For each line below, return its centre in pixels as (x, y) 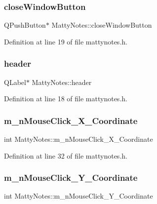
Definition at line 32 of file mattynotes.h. (66, 155)
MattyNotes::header (62, 82)
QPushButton (25, 25)
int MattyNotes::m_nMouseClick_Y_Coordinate (78, 196)
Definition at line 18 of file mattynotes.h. (66, 99)
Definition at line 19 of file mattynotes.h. (66, 41)
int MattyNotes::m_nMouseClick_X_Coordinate (78, 139)
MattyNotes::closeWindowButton (102, 25)
